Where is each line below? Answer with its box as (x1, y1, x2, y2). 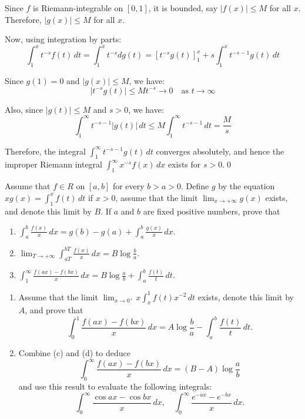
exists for (167, 158, 201, 170)
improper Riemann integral (5, 158, 102, 170)
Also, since (5, 103, 43, 115)
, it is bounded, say (148, 2, 218, 14)
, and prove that (25, 304, 83, 316)
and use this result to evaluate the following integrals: (18, 380, 212, 393)
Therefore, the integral (5, 145, 86, 157)
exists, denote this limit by (197, 290, 294, 303)
